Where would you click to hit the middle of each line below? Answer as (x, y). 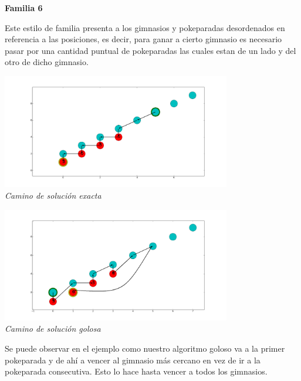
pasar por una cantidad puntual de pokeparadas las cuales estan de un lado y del (150, 50)
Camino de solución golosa (53, 329)
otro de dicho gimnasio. (47, 62)
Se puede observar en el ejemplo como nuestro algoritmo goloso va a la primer (145, 348)
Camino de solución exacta (53, 195)
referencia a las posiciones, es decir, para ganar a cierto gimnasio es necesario (143, 39)
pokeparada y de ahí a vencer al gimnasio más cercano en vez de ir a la (133, 360)
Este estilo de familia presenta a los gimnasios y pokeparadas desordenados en (145, 27)
